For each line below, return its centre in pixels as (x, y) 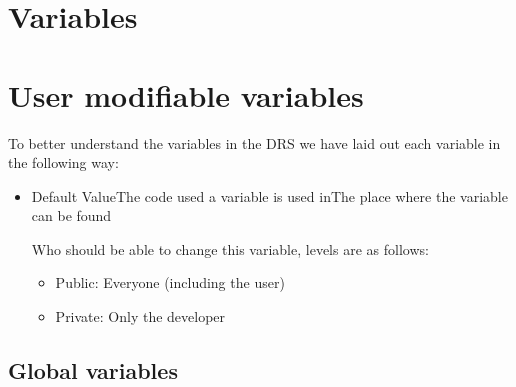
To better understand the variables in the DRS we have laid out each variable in (254, 142)
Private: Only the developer (140, 316)
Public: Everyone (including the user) (170, 282)
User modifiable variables (186, 94)
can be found (71, 215)
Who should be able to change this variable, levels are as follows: (230, 248)
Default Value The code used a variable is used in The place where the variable (269, 195)
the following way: (63, 162)
